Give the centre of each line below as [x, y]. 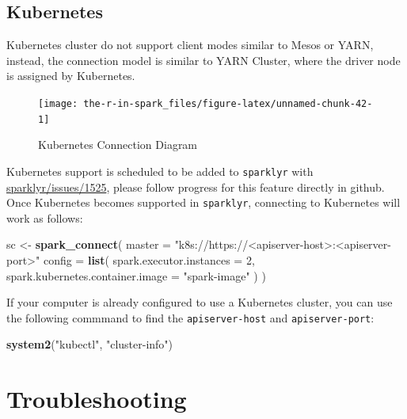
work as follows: [45, 217]
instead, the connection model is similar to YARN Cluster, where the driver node [203, 60]
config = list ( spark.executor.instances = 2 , [149, 259]
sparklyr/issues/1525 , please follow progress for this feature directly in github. [196, 187]
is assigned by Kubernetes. [71, 76]
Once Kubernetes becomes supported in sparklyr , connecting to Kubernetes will [203, 202]
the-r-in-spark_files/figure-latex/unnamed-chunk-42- [228, 103]
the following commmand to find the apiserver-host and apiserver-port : [190, 317]
